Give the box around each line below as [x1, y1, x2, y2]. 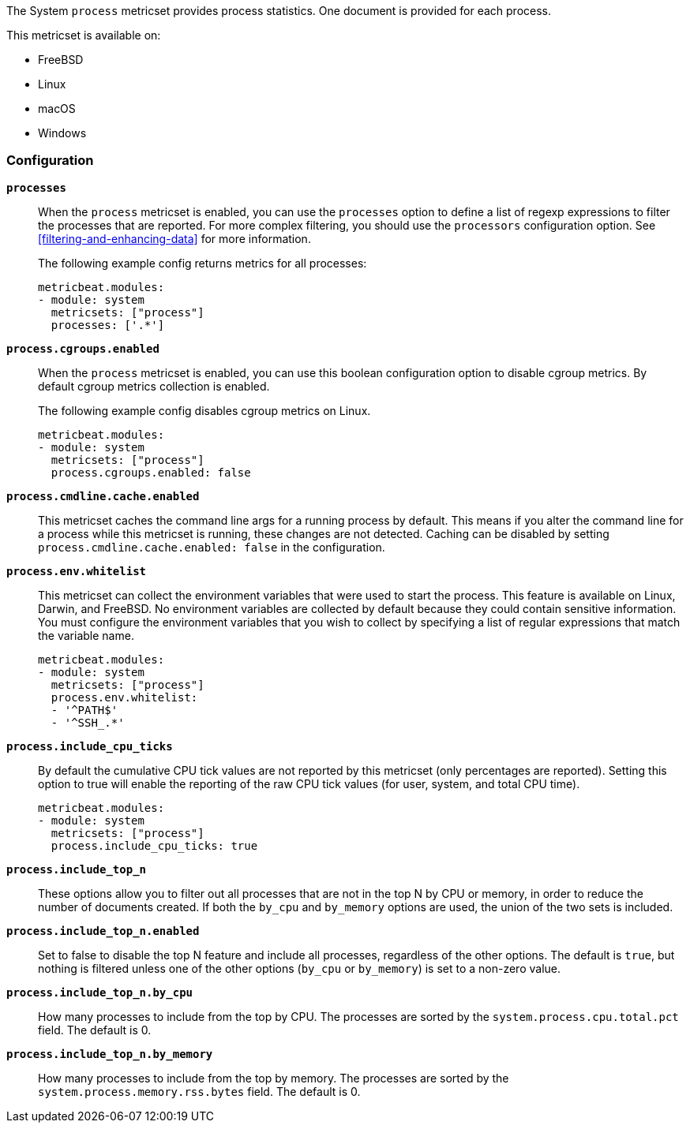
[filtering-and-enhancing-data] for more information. [38, 231, 311, 245]
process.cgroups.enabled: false [51, 465, 251, 479]
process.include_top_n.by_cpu [6, 985, 193, 999]
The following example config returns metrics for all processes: [38, 256, 367, 270]
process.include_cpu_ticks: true [51, 839, 258, 852]
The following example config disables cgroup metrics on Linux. [38, 403, 371, 417]
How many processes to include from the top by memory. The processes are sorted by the [38, 1071, 509, 1085]
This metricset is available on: [6, 28, 161, 42]
